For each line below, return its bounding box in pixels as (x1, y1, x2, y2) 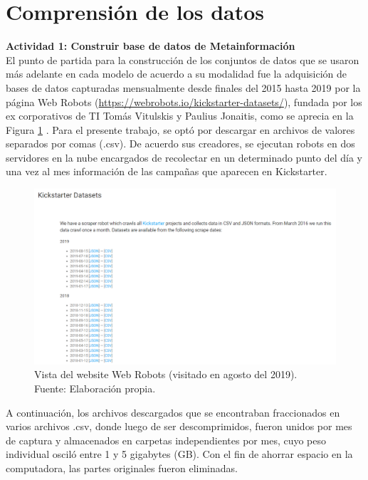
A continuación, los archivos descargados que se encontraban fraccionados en (6, 405, 340, 419)
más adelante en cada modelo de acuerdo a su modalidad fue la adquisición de (6, 66, 347, 81)
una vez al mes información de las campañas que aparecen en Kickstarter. (6, 164, 327, 179)
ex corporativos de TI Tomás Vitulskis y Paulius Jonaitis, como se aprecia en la (6, 108, 354, 123)
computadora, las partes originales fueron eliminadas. (6, 461, 238, 475)
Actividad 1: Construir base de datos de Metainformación (6, 38, 295, 53)
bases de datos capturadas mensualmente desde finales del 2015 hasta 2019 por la (6, 80, 361, 95)
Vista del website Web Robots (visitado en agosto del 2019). (34, 367, 298, 382)
